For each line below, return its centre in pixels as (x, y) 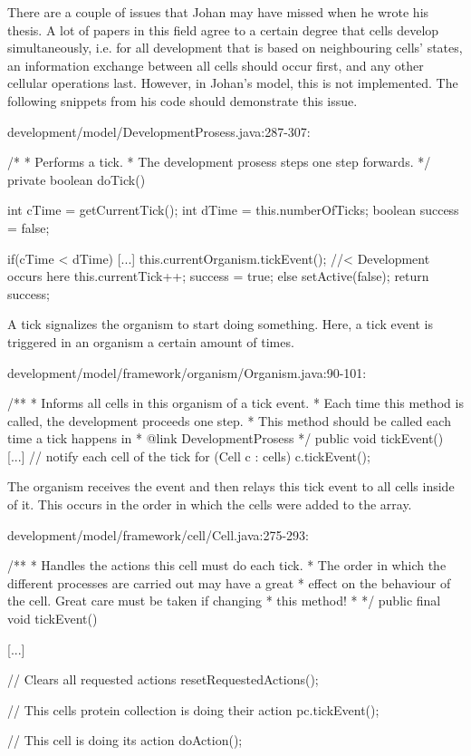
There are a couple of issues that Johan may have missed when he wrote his (218, 12)
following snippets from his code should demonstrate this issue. (183, 100)
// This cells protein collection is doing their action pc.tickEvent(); (193, 709)
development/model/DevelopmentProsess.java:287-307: (159, 131)
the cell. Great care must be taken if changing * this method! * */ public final (224, 601)
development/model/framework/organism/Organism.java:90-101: (187, 372)
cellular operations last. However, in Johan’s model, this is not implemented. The (233, 83)
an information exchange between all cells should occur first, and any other (216, 65)
